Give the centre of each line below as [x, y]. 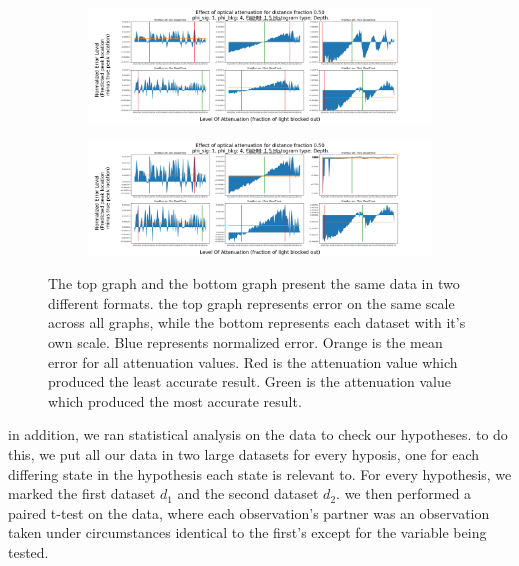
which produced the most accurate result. [175, 400]
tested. [28, 552]
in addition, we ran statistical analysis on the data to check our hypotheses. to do [258, 434]
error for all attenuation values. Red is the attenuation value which [253, 361]
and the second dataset [248, 493]
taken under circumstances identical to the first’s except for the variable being [247, 532]
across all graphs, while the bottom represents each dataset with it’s [257, 322]
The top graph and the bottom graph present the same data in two [254, 283]
